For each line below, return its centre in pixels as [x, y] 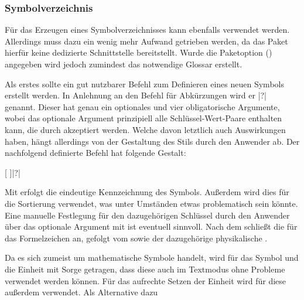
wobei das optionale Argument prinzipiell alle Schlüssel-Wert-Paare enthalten [144, 118]
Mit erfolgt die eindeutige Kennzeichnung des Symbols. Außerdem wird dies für [147, 192]
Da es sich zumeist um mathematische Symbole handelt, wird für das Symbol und [152, 258]
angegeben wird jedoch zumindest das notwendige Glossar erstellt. [124, 64]
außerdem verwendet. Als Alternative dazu [81, 292]
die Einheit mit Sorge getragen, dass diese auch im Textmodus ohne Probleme [145, 269]
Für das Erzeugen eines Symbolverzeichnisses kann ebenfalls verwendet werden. [147, 30]
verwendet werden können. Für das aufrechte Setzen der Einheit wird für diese [146, 280]
